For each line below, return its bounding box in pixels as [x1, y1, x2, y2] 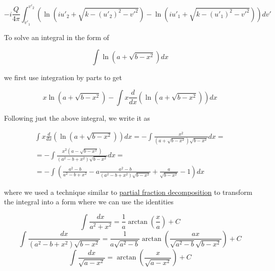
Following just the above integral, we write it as [4, 112, 150, 123]
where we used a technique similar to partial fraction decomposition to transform [4, 186, 252, 197]
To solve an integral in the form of [4, 32, 109, 42]
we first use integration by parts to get [4, 72, 122, 83]
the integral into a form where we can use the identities [4, 196, 173, 207]
